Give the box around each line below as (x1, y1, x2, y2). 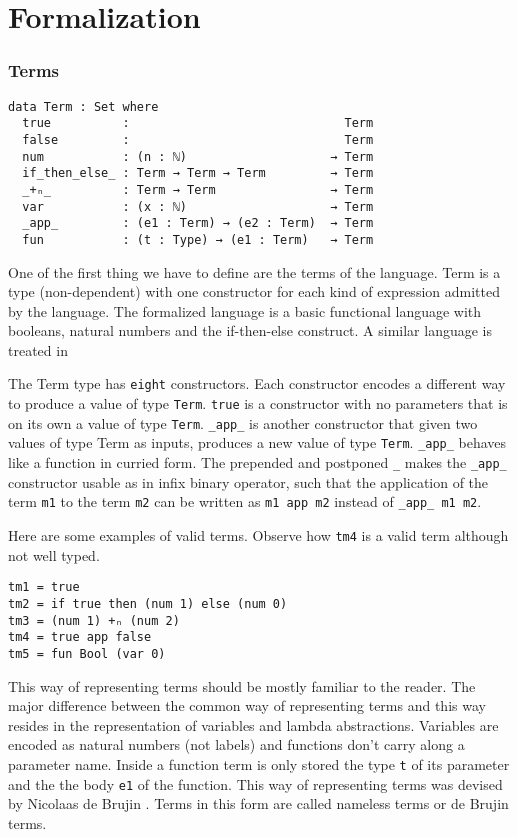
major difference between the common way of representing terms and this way (8, 695, 486, 716)
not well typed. (8, 544, 100, 565)
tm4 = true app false (8, 630, 152, 645)
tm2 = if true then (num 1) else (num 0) (8, 596, 288, 611)
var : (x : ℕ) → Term (22, 199, 374, 214)
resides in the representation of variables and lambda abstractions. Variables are (8, 714, 499, 735)
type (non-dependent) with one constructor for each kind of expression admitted (8, 281, 500, 302)
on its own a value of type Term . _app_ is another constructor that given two (8, 412, 478, 433)
